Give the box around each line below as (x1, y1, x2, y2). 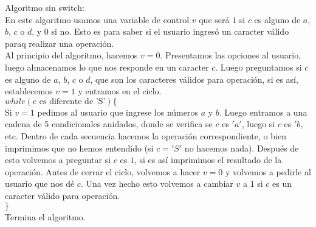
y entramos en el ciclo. (78, 85, 162, 97)
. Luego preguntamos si (215, 60, 302, 73)
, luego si (241, 117, 275, 130)
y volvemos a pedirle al (225, 165, 311, 178)
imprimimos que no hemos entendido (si (5, 141, 154, 154)
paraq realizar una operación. (5, 37, 114, 49)
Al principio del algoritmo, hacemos (5, 49, 138, 61)
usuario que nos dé (5, 177, 75, 190)
